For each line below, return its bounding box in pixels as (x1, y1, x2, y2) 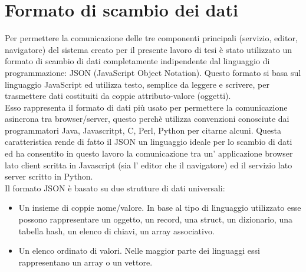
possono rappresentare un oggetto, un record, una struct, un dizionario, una (18, 213, 292, 225)
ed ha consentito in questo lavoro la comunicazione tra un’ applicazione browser (5, 147, 293, 160)
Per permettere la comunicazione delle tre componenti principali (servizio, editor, (5, 32, 298, 44)
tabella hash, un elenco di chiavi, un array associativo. (18, 224, 215, 237)
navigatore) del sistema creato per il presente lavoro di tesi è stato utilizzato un (5, 43, 292, 55)
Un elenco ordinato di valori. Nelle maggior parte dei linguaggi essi (18, 244, 260, 257)
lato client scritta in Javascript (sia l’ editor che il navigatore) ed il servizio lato (5, 158, 292, 171)
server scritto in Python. (5, 170, 93, 183)
